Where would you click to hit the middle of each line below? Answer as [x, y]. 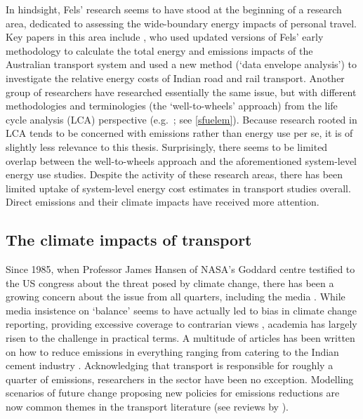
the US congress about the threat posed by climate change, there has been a [170, 282]
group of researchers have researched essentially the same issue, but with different [181, 92]
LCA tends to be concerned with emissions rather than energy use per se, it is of [179, 133]
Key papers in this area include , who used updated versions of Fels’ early [165, 37]
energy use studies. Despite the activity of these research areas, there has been [174, 174]
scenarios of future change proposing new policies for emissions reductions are [173, 393]
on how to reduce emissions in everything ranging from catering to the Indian [172, 351]
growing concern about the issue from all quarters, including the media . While [176, 297]
